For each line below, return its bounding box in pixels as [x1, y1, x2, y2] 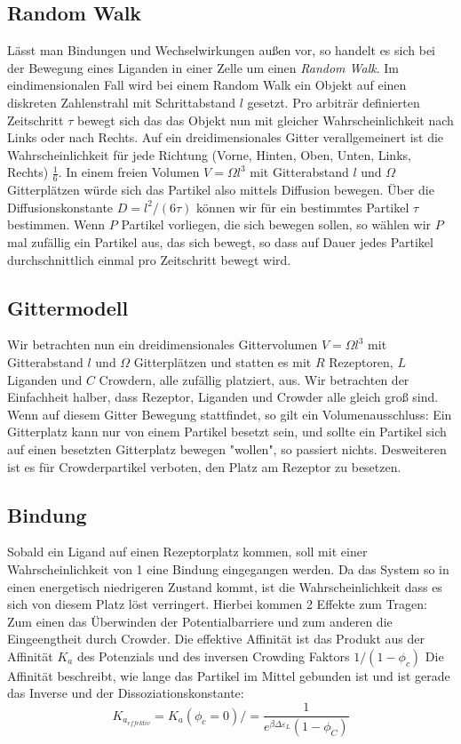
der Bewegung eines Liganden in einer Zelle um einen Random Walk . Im [7, 58, 399, 76]
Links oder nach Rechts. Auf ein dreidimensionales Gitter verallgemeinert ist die [7, 128, 444, 147]
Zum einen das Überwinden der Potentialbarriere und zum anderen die [7, 612, 393, 630]
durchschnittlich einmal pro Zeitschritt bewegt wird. [7, 250, 291, 268]
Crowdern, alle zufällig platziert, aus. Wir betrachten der [99, 370, 409, 388]
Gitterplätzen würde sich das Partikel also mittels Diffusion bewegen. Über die [7, 180, 434, 199]
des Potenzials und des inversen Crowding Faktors [76, 646, 350, 665]
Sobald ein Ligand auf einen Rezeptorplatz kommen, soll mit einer [7, 542, 368, 561]
